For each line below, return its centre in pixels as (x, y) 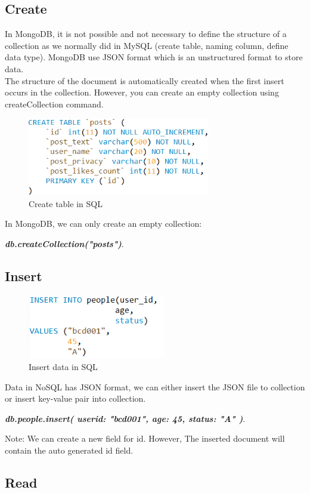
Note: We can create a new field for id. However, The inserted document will (145, 438)
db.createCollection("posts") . (64, 243)
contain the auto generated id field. (69, 450)
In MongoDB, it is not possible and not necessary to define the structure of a (146, 34)
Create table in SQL (66, 203)
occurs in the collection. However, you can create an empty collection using (142, 92)
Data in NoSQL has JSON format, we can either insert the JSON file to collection (155, 386)
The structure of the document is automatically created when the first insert (145, 80)
